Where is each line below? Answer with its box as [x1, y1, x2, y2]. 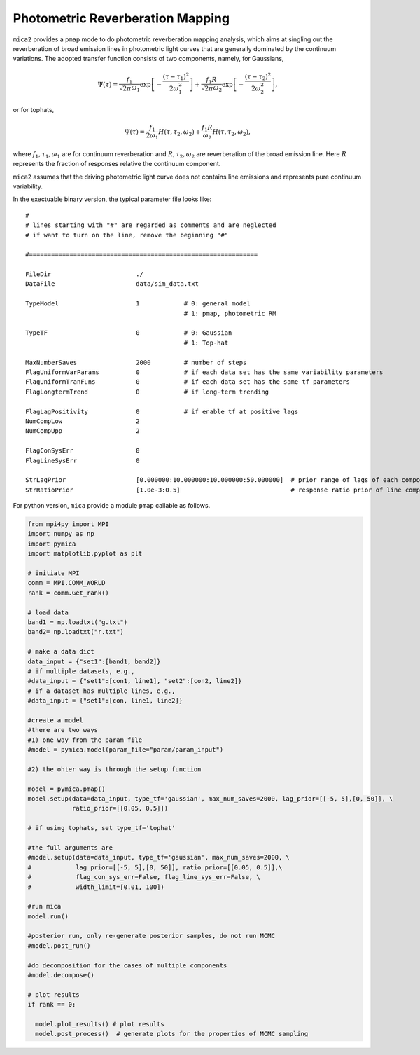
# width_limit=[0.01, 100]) [27, 883, 164, 891]
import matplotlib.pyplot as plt [27, 550, 143, 558]
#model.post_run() [27, 942, 91, 949]
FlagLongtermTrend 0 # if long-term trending [25, 387, 269, 396]
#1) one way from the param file [27, 736, 143, 744]
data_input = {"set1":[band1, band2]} [27, 657, 161, 666]
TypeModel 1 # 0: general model [25, 300, 251, 308]
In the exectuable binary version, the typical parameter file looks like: [13, 195, 212, 203]
